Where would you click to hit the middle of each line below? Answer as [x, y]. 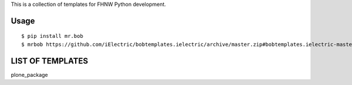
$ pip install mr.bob [52, 36]
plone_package [29, 75]
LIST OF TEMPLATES [49, 61]
